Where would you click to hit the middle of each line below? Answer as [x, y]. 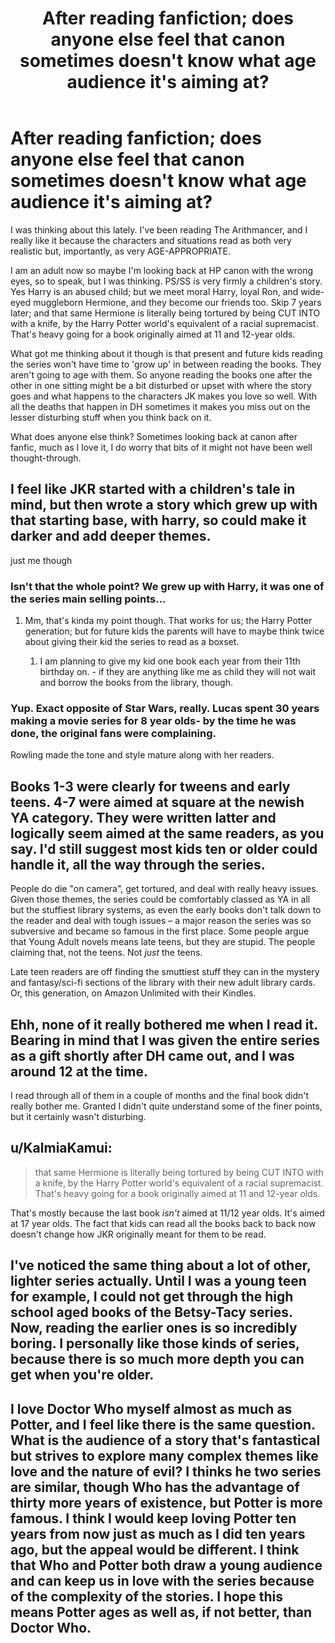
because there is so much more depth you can [157, 1359]
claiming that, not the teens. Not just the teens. [106, 953]
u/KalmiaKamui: [61, 1148]
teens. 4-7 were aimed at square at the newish [157, 802]
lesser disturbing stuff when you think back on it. [111, 417]
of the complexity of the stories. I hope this [146, 1596]
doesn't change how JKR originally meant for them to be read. [138, 1234]
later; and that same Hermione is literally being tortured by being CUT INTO [165, 313]
